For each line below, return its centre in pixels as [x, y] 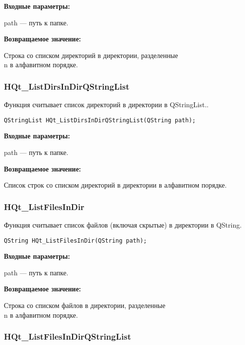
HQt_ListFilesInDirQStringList [67, 336]
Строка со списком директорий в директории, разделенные [91, 55]
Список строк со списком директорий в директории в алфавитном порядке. [115, 185]
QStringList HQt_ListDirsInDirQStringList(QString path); [100, 120]
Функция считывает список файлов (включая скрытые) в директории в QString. [123, 225]
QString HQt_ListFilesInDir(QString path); [75, 240]
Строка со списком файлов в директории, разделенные [85, 305]
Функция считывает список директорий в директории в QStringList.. [106, 105]
